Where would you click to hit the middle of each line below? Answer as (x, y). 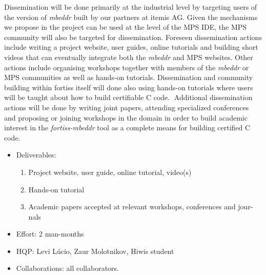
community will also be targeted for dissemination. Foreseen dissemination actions (133, 37)
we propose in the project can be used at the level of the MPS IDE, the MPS (126, 27)
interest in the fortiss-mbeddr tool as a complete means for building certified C (127, 127)
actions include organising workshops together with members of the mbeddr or (127, 67)
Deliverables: (36, 155)
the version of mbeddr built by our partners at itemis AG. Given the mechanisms (131, 17)
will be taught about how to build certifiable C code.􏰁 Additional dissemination (128, 97)
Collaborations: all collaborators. (67, 268)
